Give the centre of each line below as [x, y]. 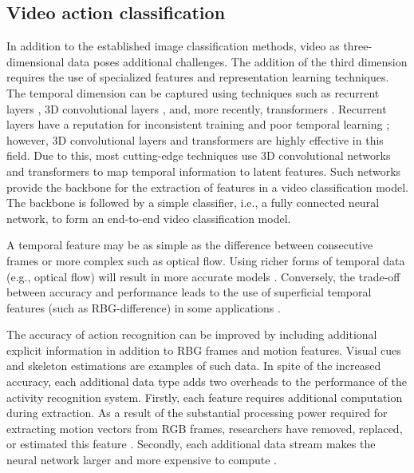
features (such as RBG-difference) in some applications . [144, 307]
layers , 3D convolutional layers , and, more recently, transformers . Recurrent [197, 108]
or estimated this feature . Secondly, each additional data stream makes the [191, 444]
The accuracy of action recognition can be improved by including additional [192, 334]
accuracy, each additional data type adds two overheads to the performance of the [207, 382]
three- [358, 46]
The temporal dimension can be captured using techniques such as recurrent [193, 92]
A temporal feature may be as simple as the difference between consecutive [190, 245]
